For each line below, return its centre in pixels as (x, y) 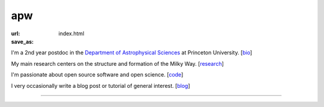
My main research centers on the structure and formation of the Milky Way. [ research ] (118, 63)
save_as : (22, 41)
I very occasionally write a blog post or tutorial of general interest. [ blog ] (100, 85)
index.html (71, 33)
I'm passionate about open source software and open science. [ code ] (97, 75)
